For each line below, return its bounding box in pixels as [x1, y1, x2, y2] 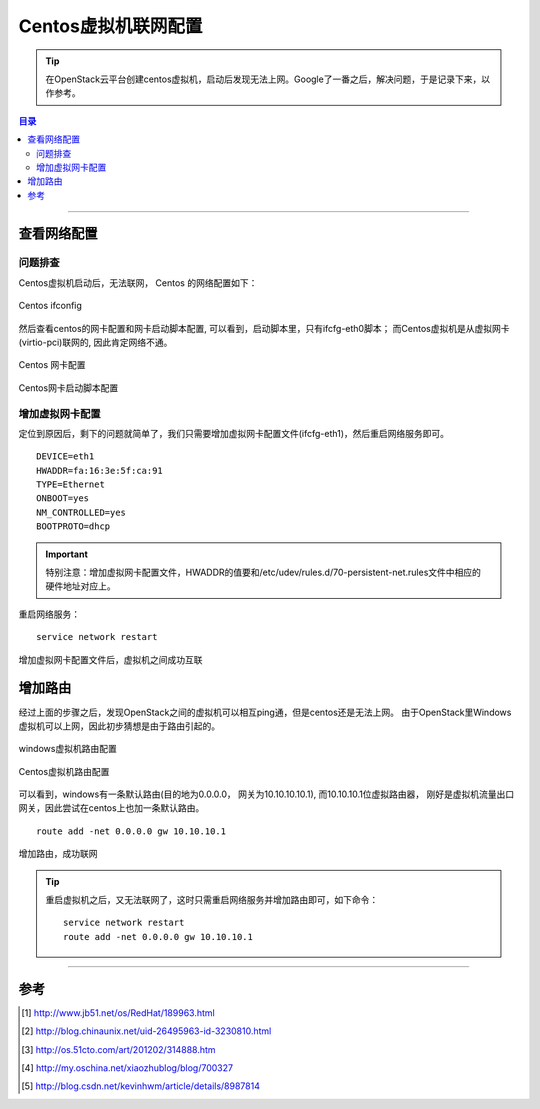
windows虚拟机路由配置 [18, 743, 117, 755]
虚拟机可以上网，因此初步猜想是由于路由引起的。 [18, 720, 220, 732]
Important [45, 548, 89, 560]
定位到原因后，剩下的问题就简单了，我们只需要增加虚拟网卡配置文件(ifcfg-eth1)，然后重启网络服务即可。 [18, 427, 450, 439]
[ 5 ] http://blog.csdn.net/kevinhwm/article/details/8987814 [21, 1080, 260, 1092]
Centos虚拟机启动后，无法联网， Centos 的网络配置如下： [18, 276, 258, 289]
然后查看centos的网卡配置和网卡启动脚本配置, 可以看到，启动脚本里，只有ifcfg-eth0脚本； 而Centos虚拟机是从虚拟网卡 [18, 322, 510, 334]
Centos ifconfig [18, 300, 82, 312]
